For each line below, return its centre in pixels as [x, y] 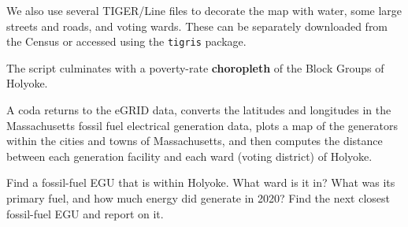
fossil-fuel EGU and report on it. [85, 213]
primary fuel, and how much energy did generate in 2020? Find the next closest [198, 198]
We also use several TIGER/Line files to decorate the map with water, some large [204, 10]
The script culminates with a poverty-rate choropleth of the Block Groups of [195, 67]
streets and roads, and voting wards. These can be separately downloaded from [197, 26]
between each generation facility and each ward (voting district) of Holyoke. [189, 156]
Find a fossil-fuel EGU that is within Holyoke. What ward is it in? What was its [201, 182]
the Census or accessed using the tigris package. [126, 41]
